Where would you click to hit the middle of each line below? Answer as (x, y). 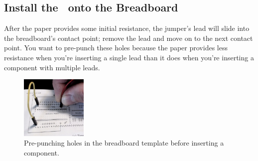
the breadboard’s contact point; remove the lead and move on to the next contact (129, 38)
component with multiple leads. (52, 67)
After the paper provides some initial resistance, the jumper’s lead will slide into (127, 28)
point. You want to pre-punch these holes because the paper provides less (116, 48)
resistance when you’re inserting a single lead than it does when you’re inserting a (129, 57)
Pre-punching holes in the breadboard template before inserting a (124, 143)
